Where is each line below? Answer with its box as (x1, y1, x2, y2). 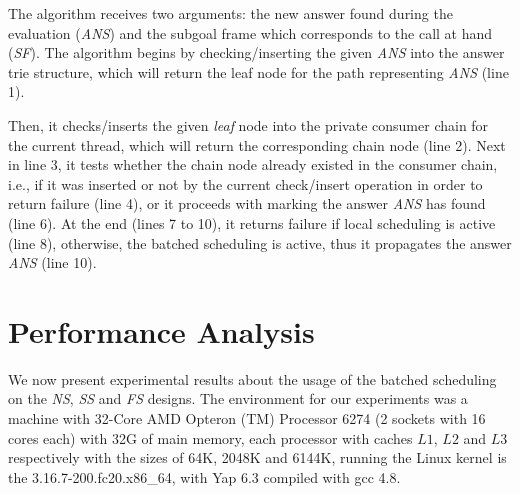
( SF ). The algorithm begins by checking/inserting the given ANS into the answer (8, 42, 505, 63)
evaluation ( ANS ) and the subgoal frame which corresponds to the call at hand (8, 22, 493, 43)
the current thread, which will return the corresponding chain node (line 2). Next (8, 134, 506, 155)
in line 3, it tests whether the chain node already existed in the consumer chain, (8, 154, 498, 175)
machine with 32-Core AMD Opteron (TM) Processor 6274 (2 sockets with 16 (8, 408, 486, 429)
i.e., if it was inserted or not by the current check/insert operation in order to (8, 173, 483, 194)
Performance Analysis (8, 310, 315, 351)
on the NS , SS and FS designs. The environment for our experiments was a (8, 388, 468, 409)
